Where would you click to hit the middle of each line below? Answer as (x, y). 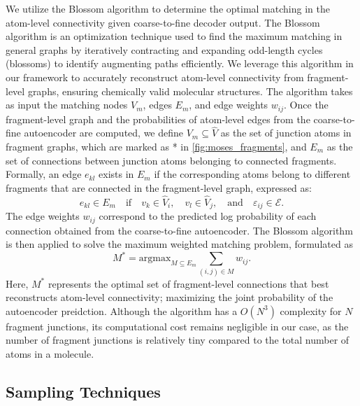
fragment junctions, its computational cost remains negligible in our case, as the (177, 326)
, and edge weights (229, 105)
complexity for (311, 310)
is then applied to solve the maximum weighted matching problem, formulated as (179, 244)
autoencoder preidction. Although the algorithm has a (122, 310)
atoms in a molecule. (50, 353)
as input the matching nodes (67, 105)
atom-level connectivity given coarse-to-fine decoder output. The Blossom (163, 22)
